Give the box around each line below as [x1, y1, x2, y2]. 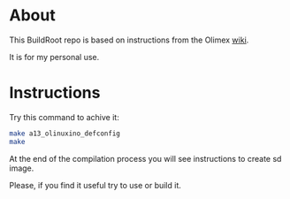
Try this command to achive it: [9, 111, 119, 122]
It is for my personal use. [9, 51, 100, 62]
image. [9, 163, 34, 173]
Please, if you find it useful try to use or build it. [9, 180, 181, 190]
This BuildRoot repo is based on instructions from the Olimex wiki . [9, 34, 249, 45]
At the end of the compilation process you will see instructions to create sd [9, 153, 282, 164]
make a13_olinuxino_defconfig [9, 129, 121, 138]
